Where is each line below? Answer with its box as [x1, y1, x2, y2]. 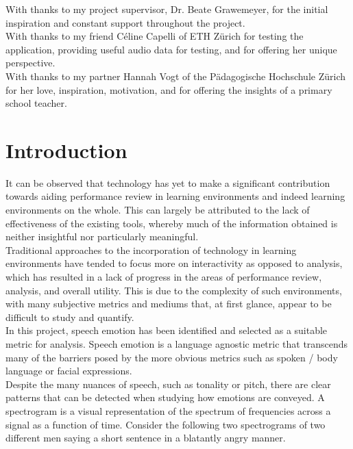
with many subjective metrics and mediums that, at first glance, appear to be [5, 296, 332, 311]
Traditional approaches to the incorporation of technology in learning [5, 242, 297, 257]
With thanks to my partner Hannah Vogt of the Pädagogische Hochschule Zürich [5, 68, 346, 83]
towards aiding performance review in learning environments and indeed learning [5, 189, 345, 203]
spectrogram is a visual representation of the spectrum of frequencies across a [5, 403, 331, 418]
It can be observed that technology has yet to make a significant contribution [5, 175, 330, 190]
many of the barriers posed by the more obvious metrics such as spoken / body [5, 350, 338, 364]
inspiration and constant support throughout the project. [5, 15, 245, 29]
